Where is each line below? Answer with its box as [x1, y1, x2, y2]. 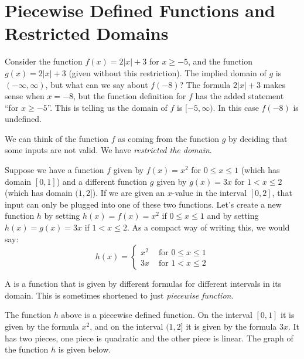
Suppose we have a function [5, 164, 104, 176]
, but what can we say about [45, 78, 148, 90]
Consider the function [5, 55, 83, 67]
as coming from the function [118, 132, 219, 144]
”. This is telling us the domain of [47, 101, 168, 113]
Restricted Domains [5, 21, 169, 45]
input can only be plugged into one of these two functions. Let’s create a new [5, 198, 282, 210]
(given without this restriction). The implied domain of [69, 66, 267, 79]
